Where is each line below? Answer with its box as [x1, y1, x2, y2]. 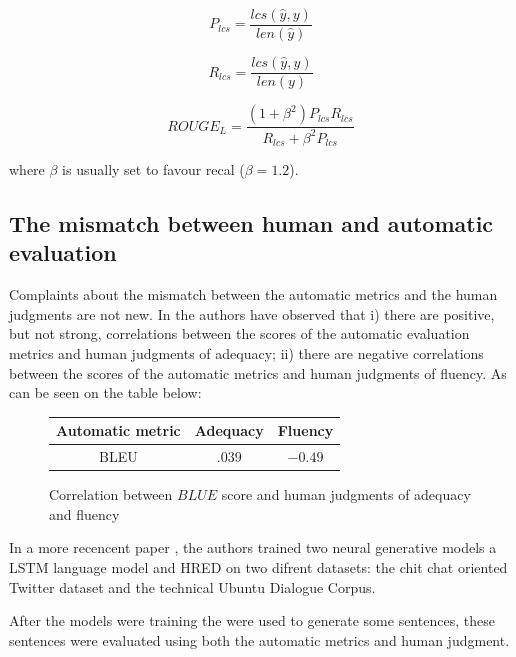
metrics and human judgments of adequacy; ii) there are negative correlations [9, 342, 484, 363]
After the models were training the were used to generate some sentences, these [9, 610, 495, 631]
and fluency [49, 503, 120, 524]
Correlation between [49, 484, 173, 505]
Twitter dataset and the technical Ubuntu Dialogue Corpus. [9, 576, 376, 597]
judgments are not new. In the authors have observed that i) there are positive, [9, 303, 495, 324]
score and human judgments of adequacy [221, 484, 471, 505]
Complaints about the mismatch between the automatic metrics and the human [9, 284, 498, 305]
